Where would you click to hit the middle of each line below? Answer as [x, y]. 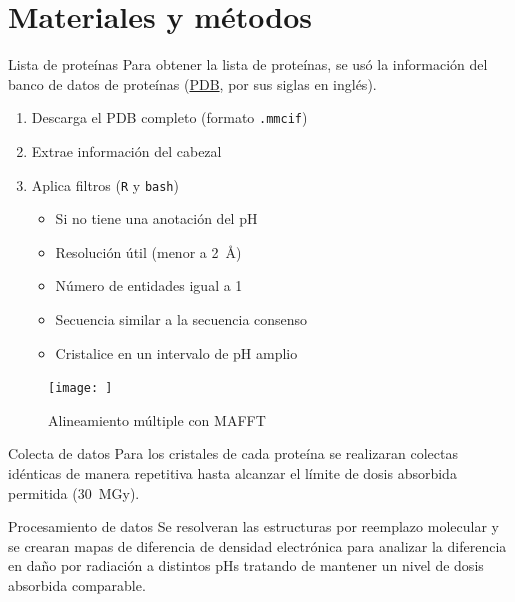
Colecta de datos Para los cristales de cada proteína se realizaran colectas [233, 453]
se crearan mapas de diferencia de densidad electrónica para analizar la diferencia [257, 545]
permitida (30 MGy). [74, 492]
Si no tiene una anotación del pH [156, 218]
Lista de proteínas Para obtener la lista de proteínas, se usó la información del [248, 64]
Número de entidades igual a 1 [149, 285]
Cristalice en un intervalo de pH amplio [176, 352]
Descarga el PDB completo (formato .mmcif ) [169, 117]
